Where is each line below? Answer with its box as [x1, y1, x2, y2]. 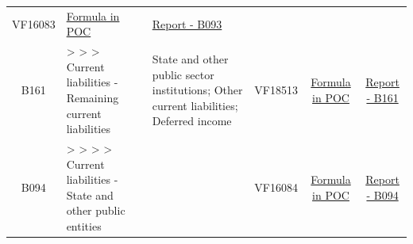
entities [66, 217, 102, 234]
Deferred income [152, 112, 232, 129]
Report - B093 [152, 15, 222, 32]
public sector [152, 66, 214, 82]
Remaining [66, 89, 119, 105]
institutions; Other [152, 82, 243, 98]
